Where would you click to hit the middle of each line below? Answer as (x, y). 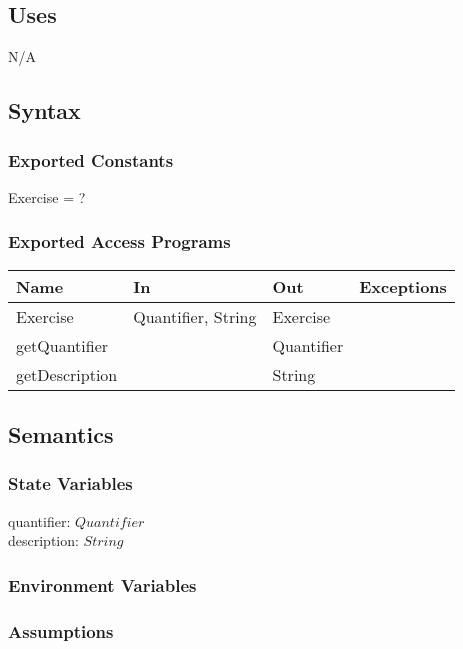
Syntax (44, 110)
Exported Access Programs (119, 241)
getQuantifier (62, 345)
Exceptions (403, 286)
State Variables (70, 483)
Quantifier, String (195, 316)
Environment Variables (102, 584)
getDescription (67, 374)
